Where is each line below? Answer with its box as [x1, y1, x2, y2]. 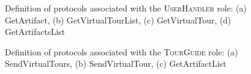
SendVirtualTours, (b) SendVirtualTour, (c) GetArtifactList [5, 57, 226, 70]
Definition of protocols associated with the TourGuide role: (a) [5, 45, 238, 58]
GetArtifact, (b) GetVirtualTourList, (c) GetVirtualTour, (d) [5, 13, 231, 26]
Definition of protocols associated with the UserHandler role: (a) [5, 2, 247, 14]
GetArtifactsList [5, 25, 66, 38]
